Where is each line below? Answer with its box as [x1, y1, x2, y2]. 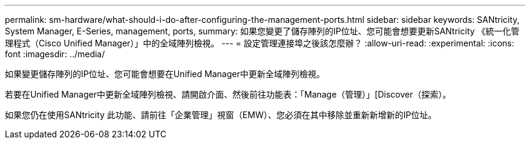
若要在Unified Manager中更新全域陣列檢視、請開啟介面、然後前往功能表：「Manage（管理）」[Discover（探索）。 [5, 89, 451, 99]
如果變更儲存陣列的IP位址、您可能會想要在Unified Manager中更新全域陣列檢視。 [5, 69, 325, 79]
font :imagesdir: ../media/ [5, 49, 105, 59]
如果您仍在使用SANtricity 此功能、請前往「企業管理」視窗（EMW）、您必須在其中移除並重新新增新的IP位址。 [5, 110, 437, 120]
